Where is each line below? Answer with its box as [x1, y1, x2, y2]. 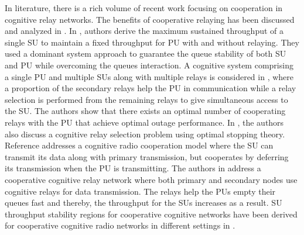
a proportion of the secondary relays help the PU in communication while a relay [5, 82, 296, 94]
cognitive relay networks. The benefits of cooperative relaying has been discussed [5, 13, 295, 25]
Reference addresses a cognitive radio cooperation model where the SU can [5, 139, 274, 151]
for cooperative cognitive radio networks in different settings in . [5, 219, 235, 231]
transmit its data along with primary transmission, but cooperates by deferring [5, 150, 289, 163]
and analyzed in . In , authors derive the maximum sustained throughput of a [5, 25, 284, 37]
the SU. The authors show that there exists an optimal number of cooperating [5, 105, 286, 117]
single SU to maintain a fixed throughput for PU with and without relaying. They [5, 36, 299, 48]
